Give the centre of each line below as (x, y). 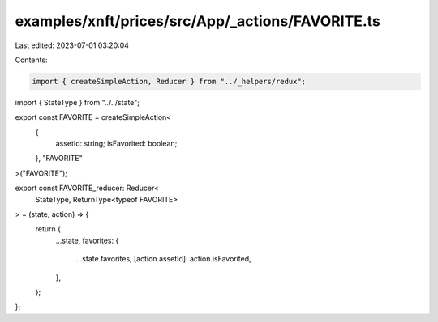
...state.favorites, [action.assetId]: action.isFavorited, (163, 259)
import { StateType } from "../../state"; (77, 102)
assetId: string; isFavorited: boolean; (116, 144)
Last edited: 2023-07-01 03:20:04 (72, 45)
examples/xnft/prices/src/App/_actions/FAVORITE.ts (198, 21)
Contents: (31, 60)
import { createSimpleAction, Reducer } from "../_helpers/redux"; (169, 81)
